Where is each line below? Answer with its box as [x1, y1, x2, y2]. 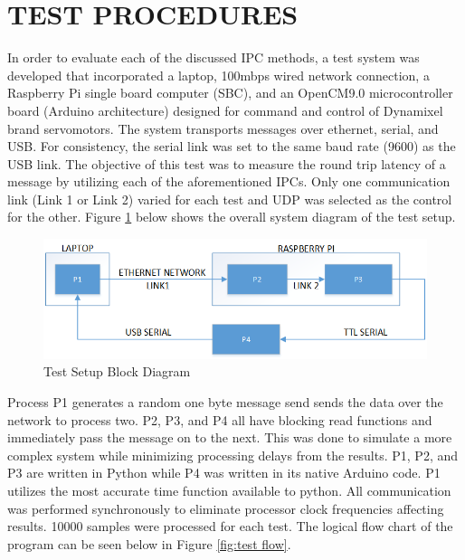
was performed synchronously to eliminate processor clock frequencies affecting [7, 498, 444, 517]
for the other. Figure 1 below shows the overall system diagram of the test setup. [7, 207, 456, 226]
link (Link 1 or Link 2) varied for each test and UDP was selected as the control [7, 189, 452, 208]
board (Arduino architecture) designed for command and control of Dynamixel [7, 100, 443, 119]
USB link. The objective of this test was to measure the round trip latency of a [7, 154, 446, 173]
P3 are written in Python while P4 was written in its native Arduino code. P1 [7, 463, 441, 482]
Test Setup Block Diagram [43, 362, 191, 381]
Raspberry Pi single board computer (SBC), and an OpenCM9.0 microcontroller [7, 83, 453, 102]
